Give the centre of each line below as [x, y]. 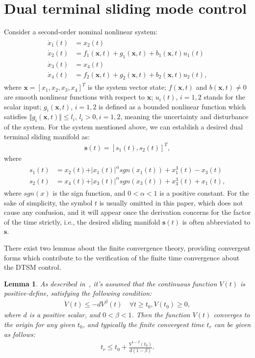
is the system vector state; [127, 87]
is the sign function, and [89, 192]
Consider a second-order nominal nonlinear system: [81, 32]
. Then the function [161, 315]
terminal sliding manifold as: [47, 136]
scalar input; [23, 106]
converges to [232, 315]
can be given [232, 324]
